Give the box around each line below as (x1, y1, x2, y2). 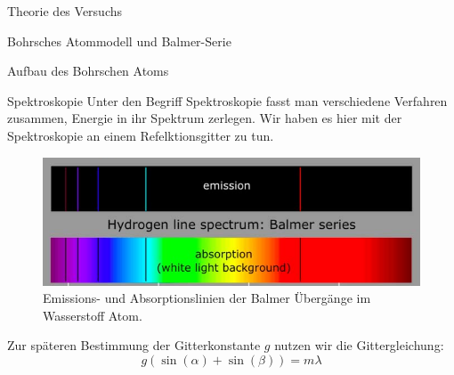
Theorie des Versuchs (7, 2, 123, 20)
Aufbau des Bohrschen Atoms (7, 61, 169, 80)
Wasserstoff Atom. (43, 306, 142, 324)
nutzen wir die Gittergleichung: (274, 336, 444, 355)
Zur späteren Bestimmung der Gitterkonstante (7, 336, 261, 355)
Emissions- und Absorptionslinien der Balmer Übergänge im (43, 289, 371, 307)
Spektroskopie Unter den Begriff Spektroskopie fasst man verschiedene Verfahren (7, 91, 448, 110)
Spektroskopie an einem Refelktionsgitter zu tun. (7, 126, 274, 144)
